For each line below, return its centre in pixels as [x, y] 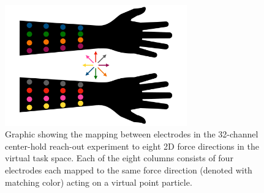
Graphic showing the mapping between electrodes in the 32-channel [132, 134]
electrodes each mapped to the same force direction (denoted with [129, 170]
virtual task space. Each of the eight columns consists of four [119, 158]
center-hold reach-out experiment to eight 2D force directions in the [132, 146]
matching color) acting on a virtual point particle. [99, 182]
